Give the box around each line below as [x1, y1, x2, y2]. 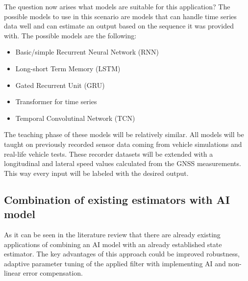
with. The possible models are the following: [4, 30, 137, 40]
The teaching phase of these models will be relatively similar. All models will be [4, 129, 244, 140]
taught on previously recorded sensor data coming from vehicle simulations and [4, 139, 242, 149]
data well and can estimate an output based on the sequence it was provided [4, 21, 234, 31]
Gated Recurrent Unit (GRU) [15, 80, 105, 90]
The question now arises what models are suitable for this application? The [4, 1, 230, 11]
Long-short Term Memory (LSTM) [15, 63, 121, 73]
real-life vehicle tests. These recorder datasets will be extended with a [4, 148, 213, 159]
